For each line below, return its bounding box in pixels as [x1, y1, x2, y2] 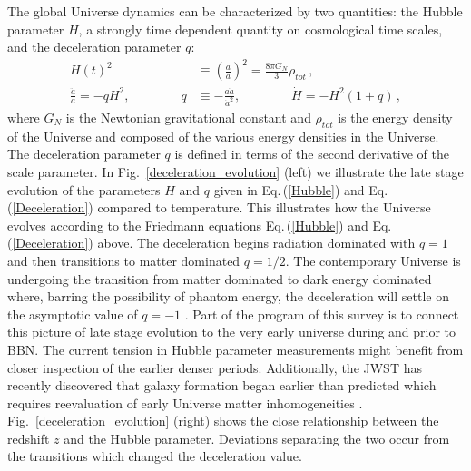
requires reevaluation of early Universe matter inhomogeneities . [7, 393, 363, 412]
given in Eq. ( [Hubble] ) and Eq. [213, 180, 388, 199]
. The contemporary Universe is [285, 250, 461, 270]
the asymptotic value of [7, 304, 138, 323]
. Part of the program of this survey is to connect [184, 304, 459, 323]
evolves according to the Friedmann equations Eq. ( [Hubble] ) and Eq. [7, 215, 392, 234]
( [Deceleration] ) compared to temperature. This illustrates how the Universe [7, 198, 431, 217]
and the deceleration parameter [7, 37, 182, 56]
